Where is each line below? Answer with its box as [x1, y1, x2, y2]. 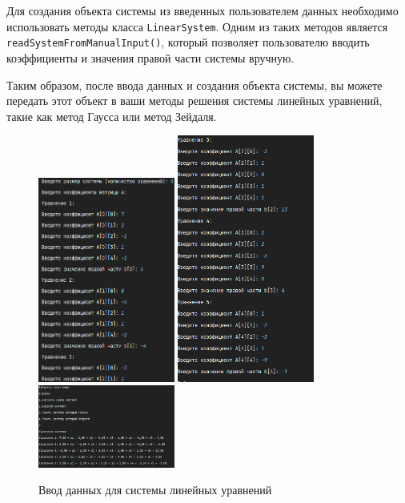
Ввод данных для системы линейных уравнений [38, 481, 272, 498]
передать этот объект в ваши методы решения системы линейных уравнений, [6, 92, 383, 109]
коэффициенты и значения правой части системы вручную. [6, 49, 295, 66]
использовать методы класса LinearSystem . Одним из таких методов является [6, 18, 388, 34]
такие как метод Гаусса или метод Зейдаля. [6, 107, 217, 124]
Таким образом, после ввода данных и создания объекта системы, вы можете [6, 76, 383, 93]
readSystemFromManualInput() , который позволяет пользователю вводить [6, 34, 370, 50]
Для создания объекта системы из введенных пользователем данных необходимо [6, 2, 399, 18]
